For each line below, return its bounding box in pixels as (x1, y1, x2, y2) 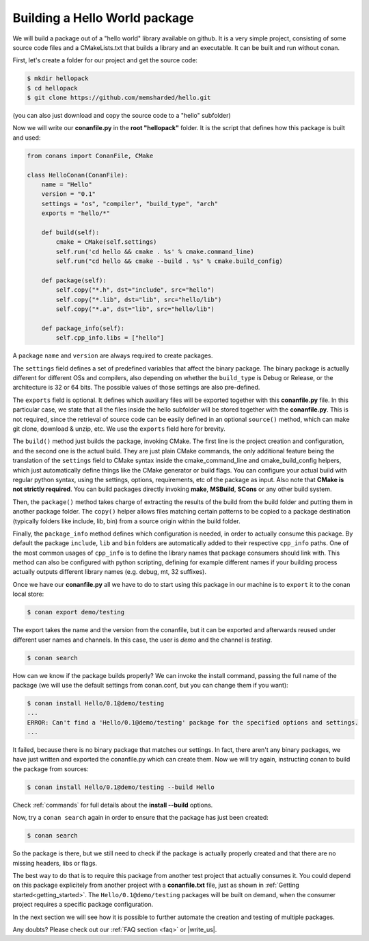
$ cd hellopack (27, 84, 78, 92)
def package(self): (41, 276, 107, 284)
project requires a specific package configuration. (12, 901, 154, 909)
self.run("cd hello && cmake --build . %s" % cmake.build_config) (55, 258, 284, 265)
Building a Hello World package (12, 10, 194, 25)
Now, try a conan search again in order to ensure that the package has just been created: (12, 814, 269, 822)
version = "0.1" (41, 190, 96, 198)
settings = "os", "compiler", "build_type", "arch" (41, 199, 219, 208)
